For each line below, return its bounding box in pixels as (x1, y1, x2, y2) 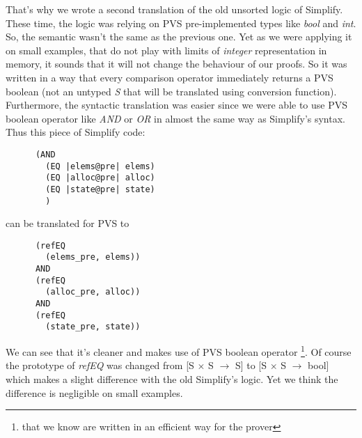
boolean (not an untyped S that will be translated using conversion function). (6, 84, 337, 98)
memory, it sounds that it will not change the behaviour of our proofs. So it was (6, 56, 347, 71)
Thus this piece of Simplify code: (6, 125, 145, 139)
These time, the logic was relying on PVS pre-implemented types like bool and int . (6, 15, 356, 30)
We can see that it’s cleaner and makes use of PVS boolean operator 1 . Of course (6, 343, 352, 359)
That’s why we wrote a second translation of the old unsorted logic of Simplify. (6, 2, 343, 16)
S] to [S (235, 358, 267, 373)
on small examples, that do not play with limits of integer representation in (6, 42, 327, 57)
